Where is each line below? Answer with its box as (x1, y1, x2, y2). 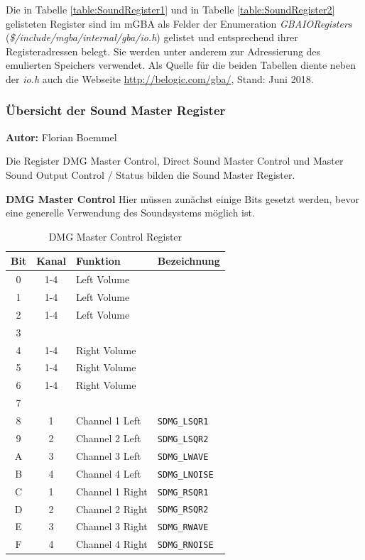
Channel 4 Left (75, 466, 141, 481)
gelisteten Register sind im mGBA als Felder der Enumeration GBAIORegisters (6, 16, 352, 31)
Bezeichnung (157, 253, 220, 268)
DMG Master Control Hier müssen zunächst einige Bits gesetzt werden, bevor (6, 191, 359, 206)
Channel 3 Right (75, 519, 148, 534)
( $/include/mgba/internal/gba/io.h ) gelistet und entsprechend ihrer (6, 30, 298, 45)
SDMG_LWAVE (157, 451, 209, 462)
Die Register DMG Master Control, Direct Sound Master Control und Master (6, 153, 344, 168)
